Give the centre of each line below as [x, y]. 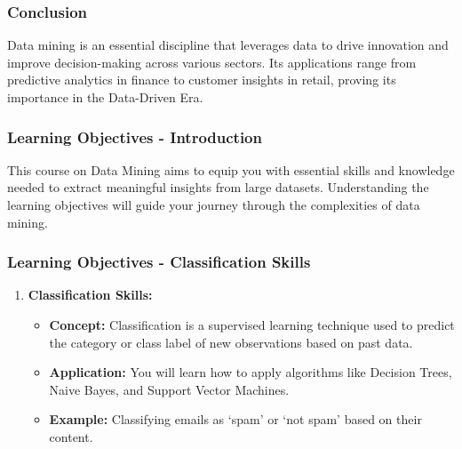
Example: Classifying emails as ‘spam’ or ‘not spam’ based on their [235, 419]
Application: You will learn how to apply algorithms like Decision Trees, [251, 372]
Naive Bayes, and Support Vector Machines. [169, 389]
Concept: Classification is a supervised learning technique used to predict [252, 325]
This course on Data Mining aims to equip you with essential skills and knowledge [231, 169]
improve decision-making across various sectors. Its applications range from [212, 62]
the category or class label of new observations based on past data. [231, 342]
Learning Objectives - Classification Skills [159, 262]
